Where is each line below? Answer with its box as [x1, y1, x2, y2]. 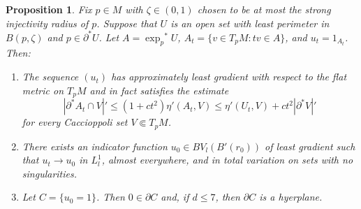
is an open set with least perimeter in [170, 15, 330, 30]
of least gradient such [265, 138, 355, 153]
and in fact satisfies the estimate [89, 82, 229, 97]
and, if [161, 189, 189, 204]
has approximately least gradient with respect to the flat [111, 69, 347, 84]
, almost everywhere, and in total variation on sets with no [101, 152, 353, 167]
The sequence [22, 69, 79, 84]
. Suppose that [96, 15, 157, 30]
